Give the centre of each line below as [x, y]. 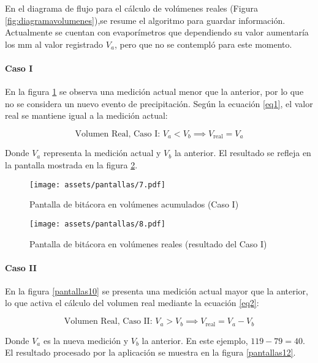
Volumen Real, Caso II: [108, 322]
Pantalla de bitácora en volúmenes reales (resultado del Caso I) [148, 243]
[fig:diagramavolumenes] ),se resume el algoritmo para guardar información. [145, 20]
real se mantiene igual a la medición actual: [86, 115]
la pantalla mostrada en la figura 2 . [71, 165]
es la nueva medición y [86, 340]
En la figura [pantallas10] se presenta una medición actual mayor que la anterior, [157, 290]
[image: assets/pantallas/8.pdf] [97, 224]
